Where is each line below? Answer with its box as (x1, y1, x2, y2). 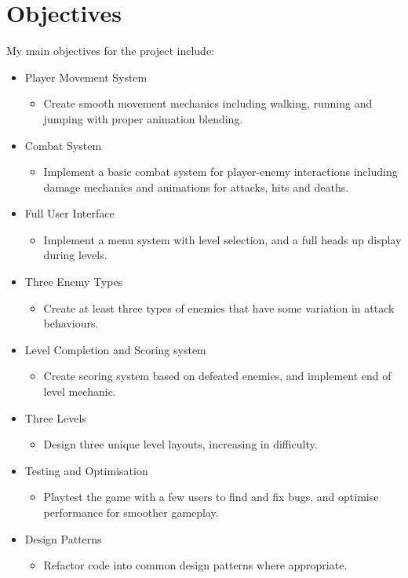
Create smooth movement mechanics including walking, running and (43, 95, 373, 112)
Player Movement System (24, 68, 148, 85)
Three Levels (24, 409, 86, 426)
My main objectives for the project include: (6, 42, 215, 59)
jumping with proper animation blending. (43, 110, 243, 126)
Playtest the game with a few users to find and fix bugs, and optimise (43, 488, 379, 505)
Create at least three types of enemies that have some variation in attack (43, 299, 395, 316)
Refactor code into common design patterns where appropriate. (43, 557, 348, 573)
